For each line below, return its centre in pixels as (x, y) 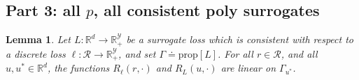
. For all (235, 53)
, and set (137, 53)
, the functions (78, 68)
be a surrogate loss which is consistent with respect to (240, 39)
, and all (299, 53)
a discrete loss (36, 53)
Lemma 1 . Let (38, 39)
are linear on (248, 68)
